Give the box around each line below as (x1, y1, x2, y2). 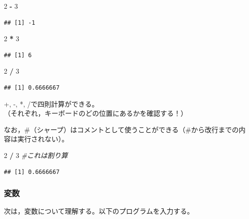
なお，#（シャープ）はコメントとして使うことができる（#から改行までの (4, 124, 239, 134)
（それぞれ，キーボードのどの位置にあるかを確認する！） (4, 108, 187, 118)
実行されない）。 (17, 134, 68, 144)
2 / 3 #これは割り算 (4, 150, 68, 160)
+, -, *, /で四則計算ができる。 (4, 98, 99, 109)
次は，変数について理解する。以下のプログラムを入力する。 (4, 206, 194, 216)
